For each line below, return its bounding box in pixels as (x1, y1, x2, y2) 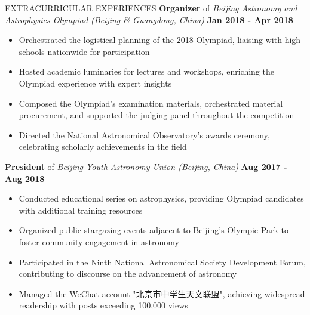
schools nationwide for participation (19, 45, 150, 57)
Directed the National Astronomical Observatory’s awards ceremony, (19, 128, 270, 141)
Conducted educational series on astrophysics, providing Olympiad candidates (19, 192, 304, 205)
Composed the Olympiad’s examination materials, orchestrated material (19, 97, 283, 109)
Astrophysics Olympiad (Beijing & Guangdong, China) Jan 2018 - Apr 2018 (5, 13, 293, 26)
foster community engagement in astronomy (19, 235, 179, 248)
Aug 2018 (5, 172, 45, 184)
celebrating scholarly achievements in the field (19, 140, 187, 153)
